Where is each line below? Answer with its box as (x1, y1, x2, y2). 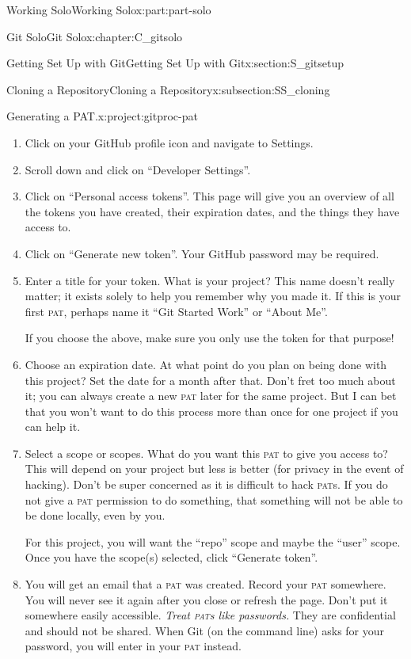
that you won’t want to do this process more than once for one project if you (25, 402, 398, 419)
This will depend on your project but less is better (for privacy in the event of (25, 460, 404, 477)
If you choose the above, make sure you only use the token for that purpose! (25, 329, 394, 346)
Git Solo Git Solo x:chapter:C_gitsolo (6, 28, 183, 44)
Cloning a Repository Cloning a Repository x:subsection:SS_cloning (6, 81, 330, 97)
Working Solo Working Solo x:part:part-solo (6, 2, 211, 17)
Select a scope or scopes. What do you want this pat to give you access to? (25, 444, 388, 461)
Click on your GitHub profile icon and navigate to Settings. (25, 134, 314, 150)
